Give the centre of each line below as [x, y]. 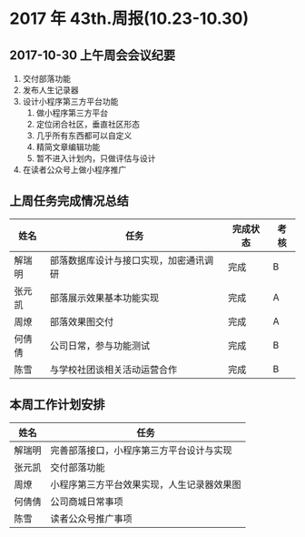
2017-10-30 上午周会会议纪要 [93, 55]
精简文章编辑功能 [68, 147]
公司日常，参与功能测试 [100, 345]
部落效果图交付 [82, 321]
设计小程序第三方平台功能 [70, 101]
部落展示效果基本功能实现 [104, 298]
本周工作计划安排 [57, 405]
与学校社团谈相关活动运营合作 [113, 370]
